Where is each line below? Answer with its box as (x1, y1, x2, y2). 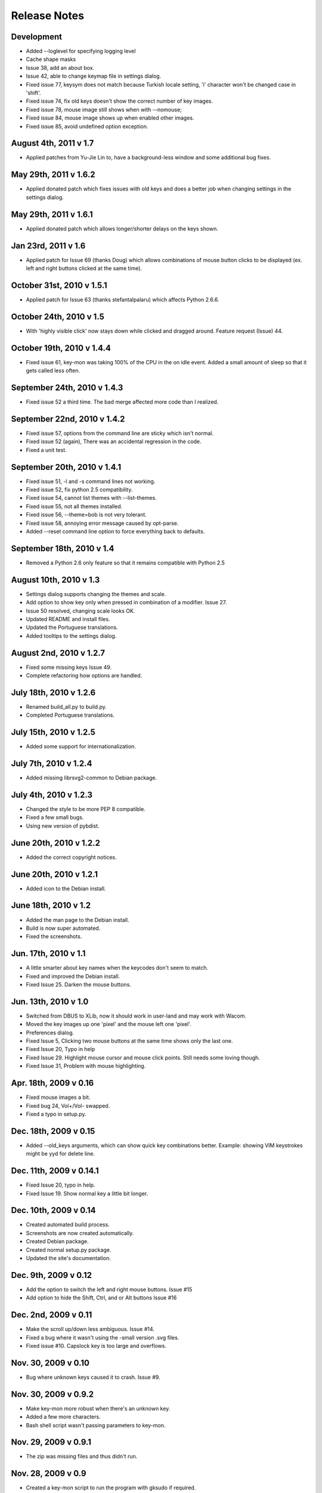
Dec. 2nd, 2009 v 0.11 (11, 1310, 92, 1320)
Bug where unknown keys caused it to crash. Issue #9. (26, 1374, 160, 1381)
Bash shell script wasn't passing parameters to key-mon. (26, 1421, 166, 1429)
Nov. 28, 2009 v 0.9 (11, 1469, 86, 1479)
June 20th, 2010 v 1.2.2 (11, 838, 101, 848)
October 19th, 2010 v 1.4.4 (11, 343, 112, 353)
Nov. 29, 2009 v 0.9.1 (11, 1437, 92, 1448)
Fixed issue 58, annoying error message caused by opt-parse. (26, 520, 179, 527)
